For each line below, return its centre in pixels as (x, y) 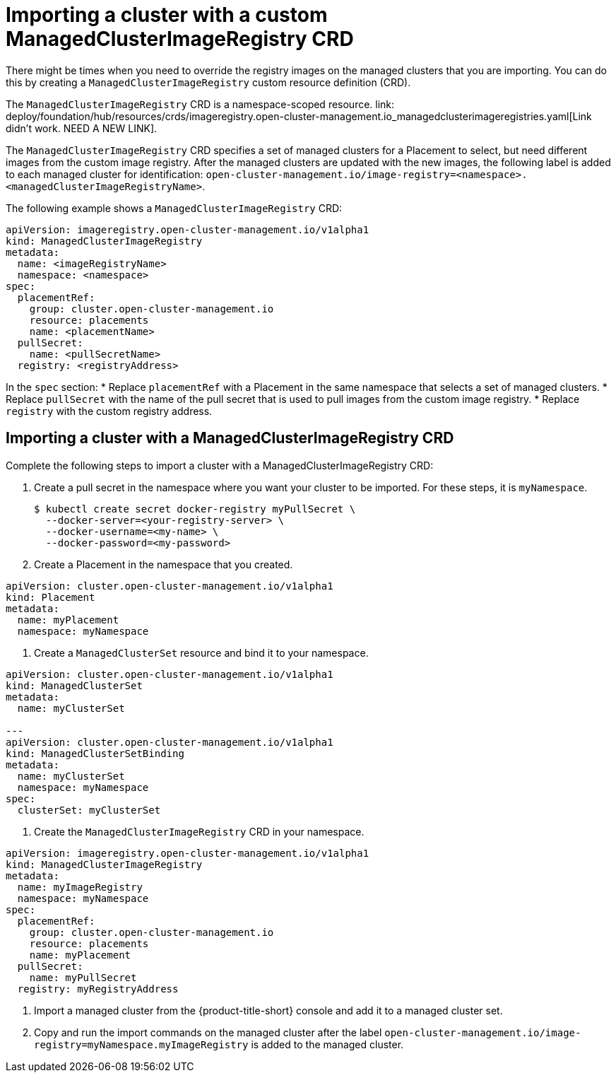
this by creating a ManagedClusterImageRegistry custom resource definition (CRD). (208, 82)
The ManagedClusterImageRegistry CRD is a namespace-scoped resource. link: (200, 104)
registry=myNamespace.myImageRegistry (141, 1044)
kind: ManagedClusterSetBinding (95, 753)
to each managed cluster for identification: (105, 174)
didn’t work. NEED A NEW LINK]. (82, 128)
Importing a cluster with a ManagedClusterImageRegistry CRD (230, 438)
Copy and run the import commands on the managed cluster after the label (208, 1032)
